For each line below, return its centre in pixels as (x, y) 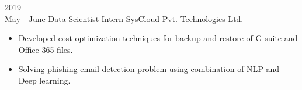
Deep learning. (44, 80)
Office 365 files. (46, 49)
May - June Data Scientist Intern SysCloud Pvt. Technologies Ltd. (124, 18)
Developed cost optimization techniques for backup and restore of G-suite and (158, 38)
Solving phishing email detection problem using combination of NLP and (149, 69)
